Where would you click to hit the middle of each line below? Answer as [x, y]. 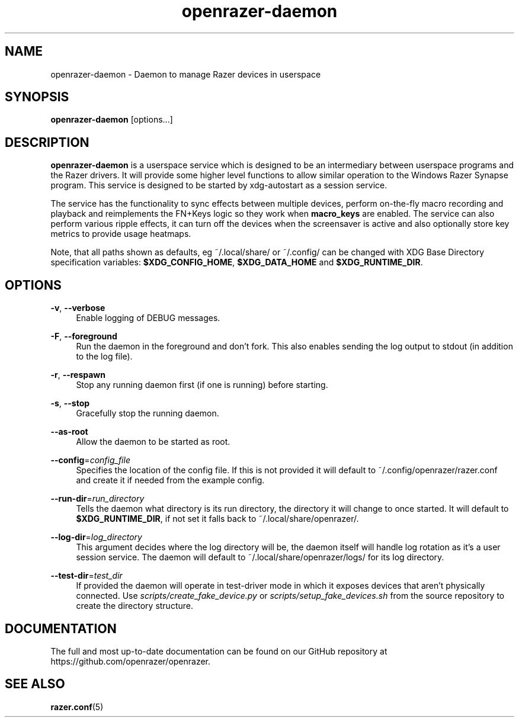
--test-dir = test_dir [86, 576]
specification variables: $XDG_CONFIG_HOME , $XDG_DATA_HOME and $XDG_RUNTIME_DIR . [237, 262]
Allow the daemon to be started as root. [153, 442]
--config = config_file [90, 460]
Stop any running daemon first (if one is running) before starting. [202, 385]
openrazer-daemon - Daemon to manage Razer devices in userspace [186, 74]
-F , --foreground [84, 336]
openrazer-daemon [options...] [112, 120]
